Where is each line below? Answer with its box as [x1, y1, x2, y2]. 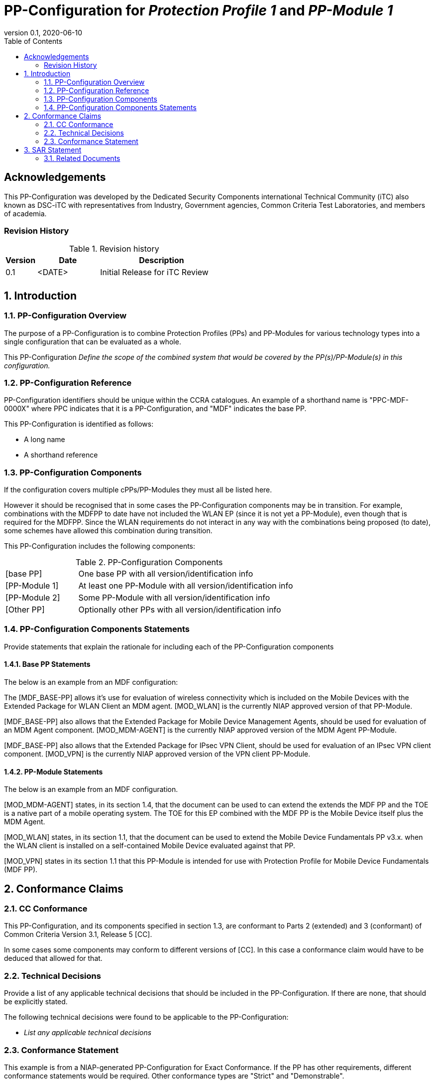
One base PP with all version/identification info [78, 569, 253, 579]
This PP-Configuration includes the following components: [4, 542, 196, 551]
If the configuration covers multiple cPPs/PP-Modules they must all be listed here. [4, 485, 272, 494]
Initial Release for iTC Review [100, 267, 209, 278]
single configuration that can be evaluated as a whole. [4, 337, 181, 346]
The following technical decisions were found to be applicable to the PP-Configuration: [4, 1013, 289, 1022]
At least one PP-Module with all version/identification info [78, 581, 293, 591]
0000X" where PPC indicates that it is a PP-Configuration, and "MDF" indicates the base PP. [4, 404, 307, 413]
